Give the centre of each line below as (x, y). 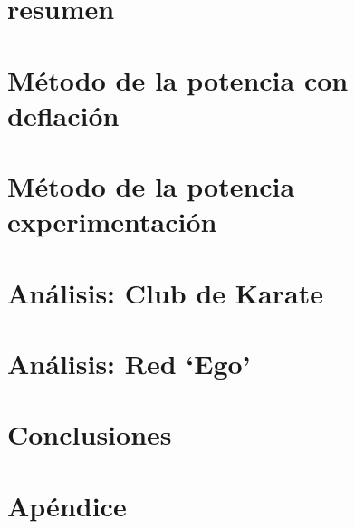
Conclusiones (90, 434)
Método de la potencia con (178, 79)
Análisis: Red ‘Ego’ (129, 364)
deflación (63, 115)
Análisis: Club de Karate (165, 292)
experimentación (112, 221)
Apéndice (67, 505)
